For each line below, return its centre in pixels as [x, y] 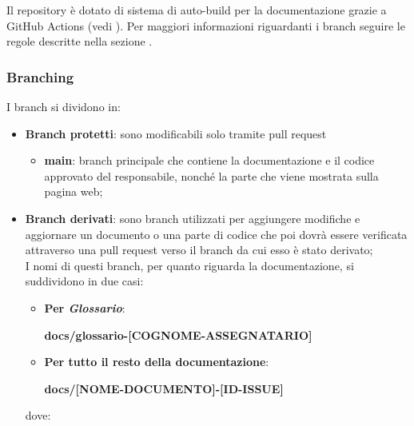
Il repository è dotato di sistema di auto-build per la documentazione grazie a [197, 10]
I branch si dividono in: [64, 106]
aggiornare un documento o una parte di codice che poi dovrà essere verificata [216, 234]
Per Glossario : [85, 307]
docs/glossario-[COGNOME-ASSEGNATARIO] [178, 334]
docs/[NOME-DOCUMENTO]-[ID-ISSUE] [164, 388]
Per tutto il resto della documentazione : [157, 362]
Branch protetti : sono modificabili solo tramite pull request [176, 133]
